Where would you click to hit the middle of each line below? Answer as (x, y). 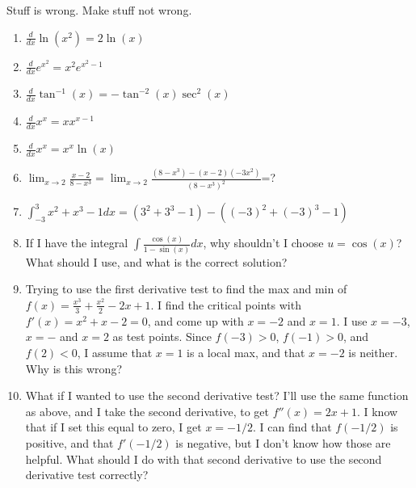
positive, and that (69, 442)
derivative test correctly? (87, 475)
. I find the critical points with (226, 304)
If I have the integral (77, 243)
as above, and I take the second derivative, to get (147, 411)
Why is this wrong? (74, 368)
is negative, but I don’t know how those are (283, 442)
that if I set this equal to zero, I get (113, 427)
